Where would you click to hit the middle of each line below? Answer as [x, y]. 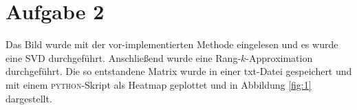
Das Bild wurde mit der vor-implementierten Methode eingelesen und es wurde [172, 44]
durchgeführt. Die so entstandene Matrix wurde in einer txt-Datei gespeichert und [179, 71]
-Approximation [279, 57]
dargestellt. [29, 98]
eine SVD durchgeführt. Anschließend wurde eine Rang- [123, 57]
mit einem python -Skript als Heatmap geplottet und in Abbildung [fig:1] [159, 84]
